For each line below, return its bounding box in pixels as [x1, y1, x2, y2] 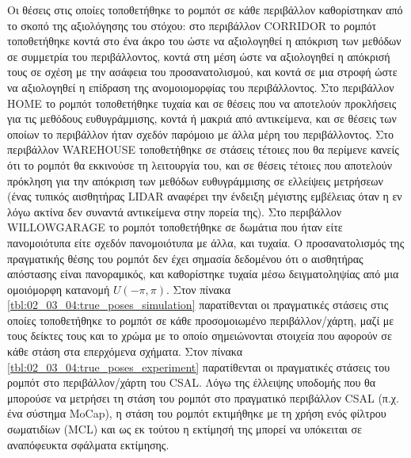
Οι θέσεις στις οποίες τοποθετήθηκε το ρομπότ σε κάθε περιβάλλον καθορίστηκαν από [7, 2, 403, 17]
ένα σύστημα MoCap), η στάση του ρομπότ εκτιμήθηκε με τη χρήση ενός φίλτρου [7, 405, 386, 422]
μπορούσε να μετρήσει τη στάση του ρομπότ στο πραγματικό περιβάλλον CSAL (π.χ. [7, 389, 399, 406]
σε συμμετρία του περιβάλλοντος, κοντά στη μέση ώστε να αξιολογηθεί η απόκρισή [7, 48, 390, 64]
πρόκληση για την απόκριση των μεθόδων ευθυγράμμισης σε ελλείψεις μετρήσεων [7, 172, 383, 189]
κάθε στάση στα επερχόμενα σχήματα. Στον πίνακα [7, 343, 243, 360]
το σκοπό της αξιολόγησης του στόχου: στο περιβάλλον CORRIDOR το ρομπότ [7, 17, 377, 33]
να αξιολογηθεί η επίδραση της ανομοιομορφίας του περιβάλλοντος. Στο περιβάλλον [7, 78, 394, 95]
